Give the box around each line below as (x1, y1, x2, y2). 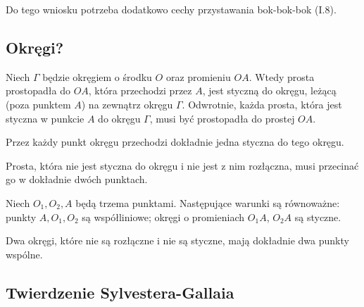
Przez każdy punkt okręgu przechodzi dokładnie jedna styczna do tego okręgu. (6, 134, 344, 149)
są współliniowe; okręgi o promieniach (82, 209, 245, 224)
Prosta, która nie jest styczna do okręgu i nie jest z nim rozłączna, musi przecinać (6, 158, 359, 173)
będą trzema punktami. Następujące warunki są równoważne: (75, 195, 340, 210)
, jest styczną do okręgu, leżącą (202, 83, 337, 98)
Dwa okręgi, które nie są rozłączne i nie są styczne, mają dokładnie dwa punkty (6, 233, 349, 248)
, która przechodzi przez (88, 83, 192, 98)
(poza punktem (6, 96, 71, 111)
